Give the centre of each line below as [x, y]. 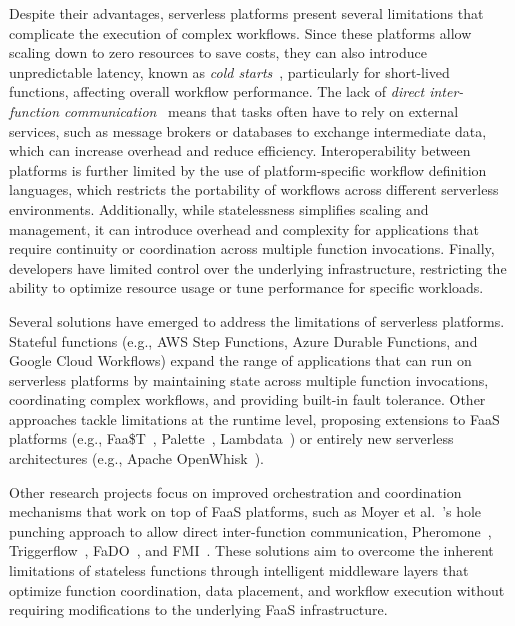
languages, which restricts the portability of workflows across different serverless [254, 189]
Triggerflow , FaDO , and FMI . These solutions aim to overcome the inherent [251, 550]
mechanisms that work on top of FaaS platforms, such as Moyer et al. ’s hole [245, 511]
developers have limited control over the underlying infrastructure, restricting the [258, 267]
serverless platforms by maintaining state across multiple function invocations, [249, 379]
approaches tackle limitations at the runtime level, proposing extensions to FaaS [254, 418]
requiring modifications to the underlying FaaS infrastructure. [198, 609]
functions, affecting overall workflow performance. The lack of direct [217, 91]
